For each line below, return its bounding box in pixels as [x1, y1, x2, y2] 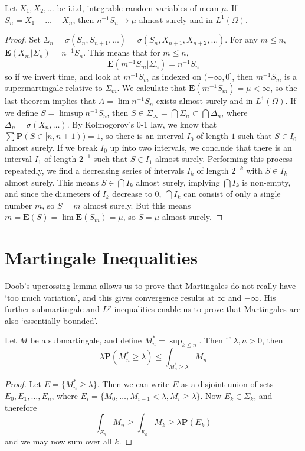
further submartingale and [5, 303, 100, 315]
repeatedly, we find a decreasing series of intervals [5, 164, 185, 176]
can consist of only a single [183, 187, 281, 200]
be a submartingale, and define [30, 334, 142, 346]
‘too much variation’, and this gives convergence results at [5, 291, 215, 303]
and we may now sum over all [5, 435, 112, 447]
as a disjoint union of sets [181, 378, 274, 390]
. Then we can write [97, 378, 170, 390]
